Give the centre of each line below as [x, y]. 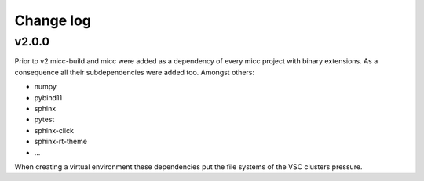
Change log [53, 20]
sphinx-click [54, 130]
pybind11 [48, 97]
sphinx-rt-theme [61, 142]
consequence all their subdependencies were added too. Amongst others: [135, 72]
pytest [44, 119]
